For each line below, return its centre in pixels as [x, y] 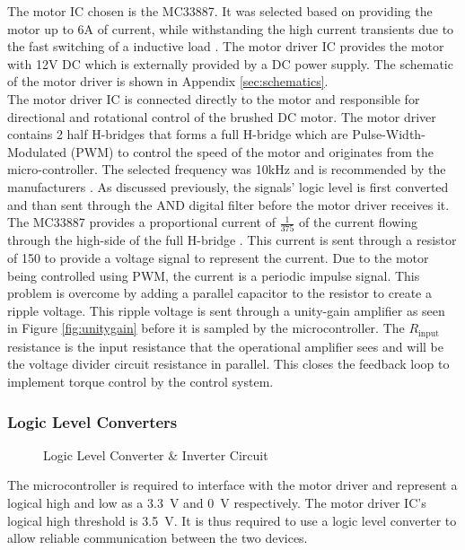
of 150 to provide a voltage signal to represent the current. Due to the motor [218, 258]
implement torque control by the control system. [140, 382]
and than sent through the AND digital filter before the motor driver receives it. [228, 204]
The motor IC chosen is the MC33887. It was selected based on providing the [220, 11]
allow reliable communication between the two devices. [158, 538]
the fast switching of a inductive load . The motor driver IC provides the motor [226, 46]
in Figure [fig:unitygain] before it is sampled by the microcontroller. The [206, 328]
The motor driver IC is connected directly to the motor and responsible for [214, 98]
